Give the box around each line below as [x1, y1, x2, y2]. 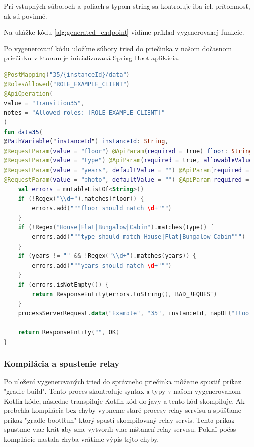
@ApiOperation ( [4, 90, 53, 97]
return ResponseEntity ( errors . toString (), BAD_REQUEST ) [32, 291, 217, 298]
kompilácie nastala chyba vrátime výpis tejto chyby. [4, 433, 159, 444]
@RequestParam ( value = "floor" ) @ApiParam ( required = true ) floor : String [4, 147, 253, 155]
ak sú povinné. [4, 10, 47, 20]
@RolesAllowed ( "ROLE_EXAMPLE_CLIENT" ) [4, 80, 130, 88]
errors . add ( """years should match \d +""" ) [32, 262, 172, 269]
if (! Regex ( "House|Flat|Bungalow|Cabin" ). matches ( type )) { [18, 224, 214, 231]
